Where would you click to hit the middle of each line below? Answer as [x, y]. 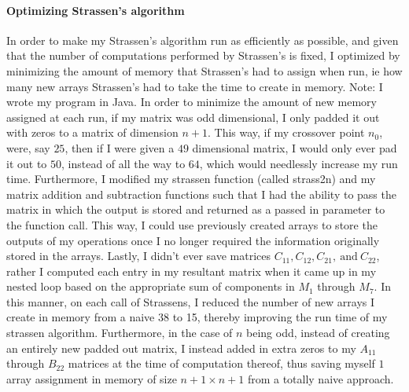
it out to [27, 163]
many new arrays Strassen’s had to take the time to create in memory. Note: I [195, 86]
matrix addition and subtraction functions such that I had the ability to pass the [201, 194]
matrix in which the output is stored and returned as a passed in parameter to [196, 209]
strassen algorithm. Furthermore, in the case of [120, 333]
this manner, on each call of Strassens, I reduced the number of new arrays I [191, 301]
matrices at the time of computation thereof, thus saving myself [221, 363]
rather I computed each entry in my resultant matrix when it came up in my [192, 271]
